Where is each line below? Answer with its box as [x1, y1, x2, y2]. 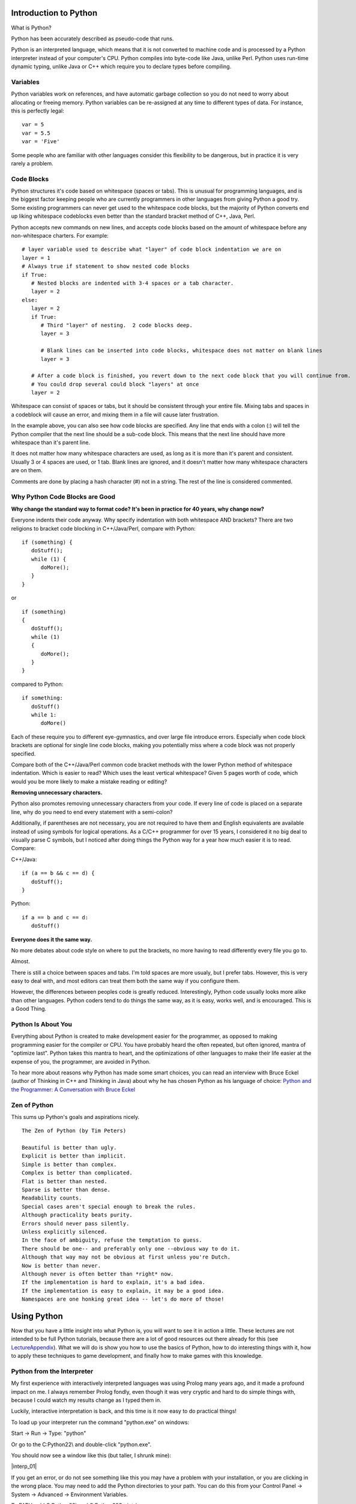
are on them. [11, 467, 43, 474]
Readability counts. [22, 1195, 82, 1201]
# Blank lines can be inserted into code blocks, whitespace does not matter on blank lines [40, 347, 322, 354]
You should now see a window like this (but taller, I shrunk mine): [11, 1452, 171, 1459]
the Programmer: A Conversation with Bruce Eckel [11, 1086, 135, 1093]
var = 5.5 [22, 129, 50, 137]
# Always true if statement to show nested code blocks [22, 263, 190, 270]
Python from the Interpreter [11, 1367, 94, 1375]
